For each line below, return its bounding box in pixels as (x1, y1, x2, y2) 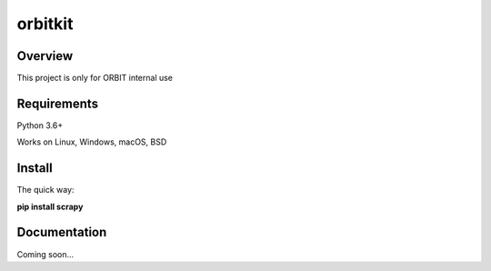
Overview (16, 48, 74, 64)
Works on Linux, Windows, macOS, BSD (16, 136, 167, 147)
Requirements (16, 95, 99, 111)
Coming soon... (16, 248, 75, 259)
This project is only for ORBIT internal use (16, 73, 173, 84)
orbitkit (16, 14, 74, 34)
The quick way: (16, 185, 75, 196)
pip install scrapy (16, 201, 84, 212)
